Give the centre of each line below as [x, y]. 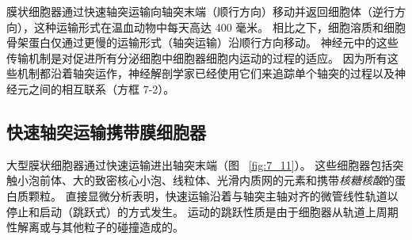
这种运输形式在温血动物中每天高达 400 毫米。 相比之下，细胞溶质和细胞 [219, 27]
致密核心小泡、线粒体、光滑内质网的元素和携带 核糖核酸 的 [244, 180]
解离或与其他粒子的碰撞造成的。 [100, 227]
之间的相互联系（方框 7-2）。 [101, 88]
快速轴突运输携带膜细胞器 [106, 131]
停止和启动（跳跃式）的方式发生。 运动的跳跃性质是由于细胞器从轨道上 [191, 211]
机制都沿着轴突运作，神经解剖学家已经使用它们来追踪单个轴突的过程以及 [206, 73]
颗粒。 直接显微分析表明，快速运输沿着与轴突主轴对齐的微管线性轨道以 [213, 195]
